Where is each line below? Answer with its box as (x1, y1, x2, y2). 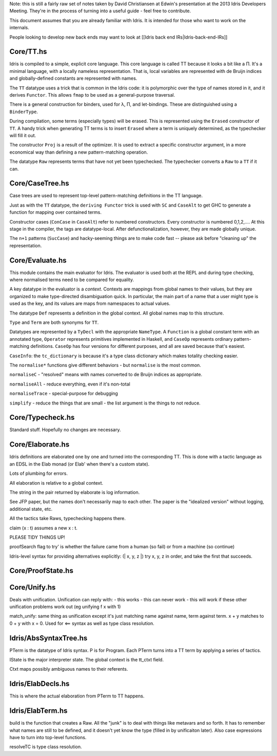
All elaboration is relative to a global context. (9, 480, 104, 486)
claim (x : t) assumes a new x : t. (9, 525, 78, 531)
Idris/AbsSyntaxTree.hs (9, 634, 88, 642)
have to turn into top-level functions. (9, 734, 87, 741)
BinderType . (9, 108, 38, 115)
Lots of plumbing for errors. (9, 470, 68, 476)
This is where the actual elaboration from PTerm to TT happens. (9, 693, 145, 699)
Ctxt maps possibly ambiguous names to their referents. (9, 666, 128, 672)
